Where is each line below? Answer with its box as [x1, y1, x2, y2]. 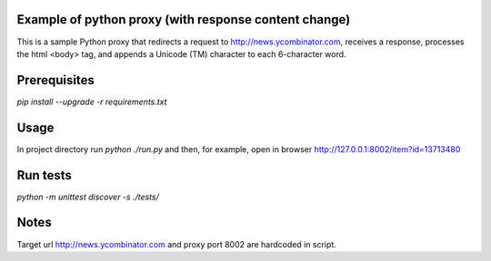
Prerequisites [16, 72, 95, 88]
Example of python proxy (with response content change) [16, 12, 351, 27]
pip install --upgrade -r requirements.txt [16, 96, 167, 107]
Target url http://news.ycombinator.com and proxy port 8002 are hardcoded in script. [16, 238, 336, 249]
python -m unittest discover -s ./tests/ [16, 191, 159, 202]
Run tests [16, 168, 72, 183]
